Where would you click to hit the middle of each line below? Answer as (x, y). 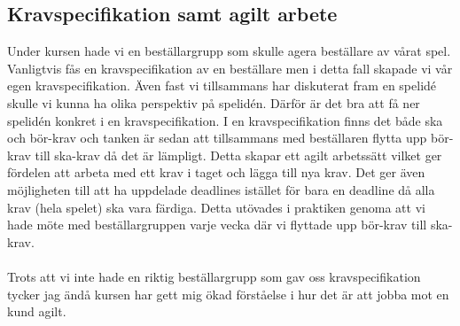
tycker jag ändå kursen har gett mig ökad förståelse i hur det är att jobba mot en (228, 294)
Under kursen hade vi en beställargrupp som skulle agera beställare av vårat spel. (229, 51)
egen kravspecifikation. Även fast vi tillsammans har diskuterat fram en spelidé (222, 85)
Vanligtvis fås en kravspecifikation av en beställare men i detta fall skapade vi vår (230, 68)
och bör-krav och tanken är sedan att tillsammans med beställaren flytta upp (217, 138)
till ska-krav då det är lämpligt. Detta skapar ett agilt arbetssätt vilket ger (238, 155)
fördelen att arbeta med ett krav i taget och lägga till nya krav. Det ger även (216, 172)
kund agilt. (37, 311)
